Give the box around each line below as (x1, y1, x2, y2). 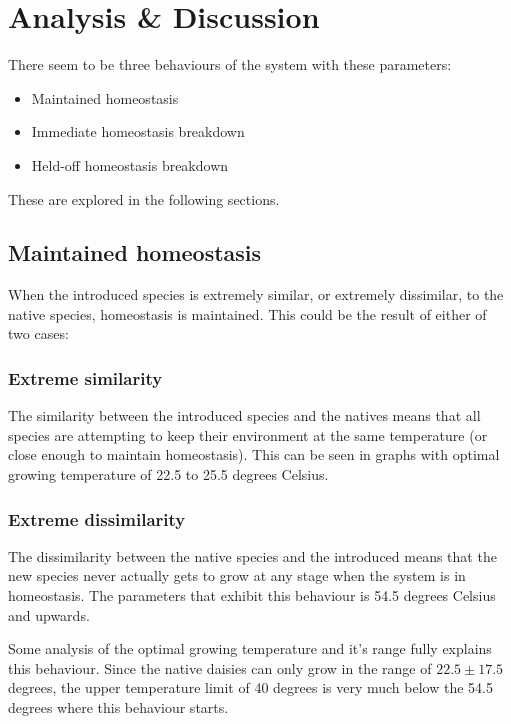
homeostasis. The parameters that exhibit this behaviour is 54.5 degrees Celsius (8, 585, 496, 606)
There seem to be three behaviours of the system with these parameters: (8, 54, 452, 75)
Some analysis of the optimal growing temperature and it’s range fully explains (8, 638, 492, 659)
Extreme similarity (8, 366, 163, 390)
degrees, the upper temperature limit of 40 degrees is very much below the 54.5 (8, 677, 493, 698)
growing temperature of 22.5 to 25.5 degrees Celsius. (8, 464, 329, 485)
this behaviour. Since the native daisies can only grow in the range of (8, 657, 432, 678)
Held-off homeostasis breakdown (31, 154, 229, 175)
